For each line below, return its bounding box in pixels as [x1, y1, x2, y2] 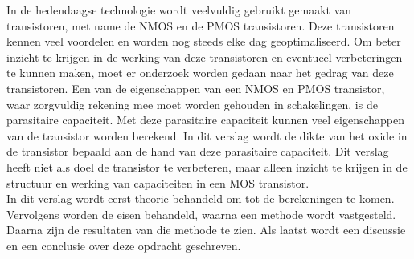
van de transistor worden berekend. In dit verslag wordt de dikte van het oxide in [6, 127, 408, 144]
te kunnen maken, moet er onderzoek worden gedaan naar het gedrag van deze [6, 64, 394, 81]
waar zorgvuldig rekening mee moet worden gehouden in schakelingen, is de [6, 95, 378, 112]
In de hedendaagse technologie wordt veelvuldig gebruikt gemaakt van [6, 2, 352, 18]
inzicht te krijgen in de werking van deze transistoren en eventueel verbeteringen [6, 48, 403, 65]
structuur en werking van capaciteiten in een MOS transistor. [6, 174, 309, 191]
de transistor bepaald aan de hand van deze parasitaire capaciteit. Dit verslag [6, 143, 389, 160]
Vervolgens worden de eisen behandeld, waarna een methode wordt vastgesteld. [6, 205, 396, 222]
